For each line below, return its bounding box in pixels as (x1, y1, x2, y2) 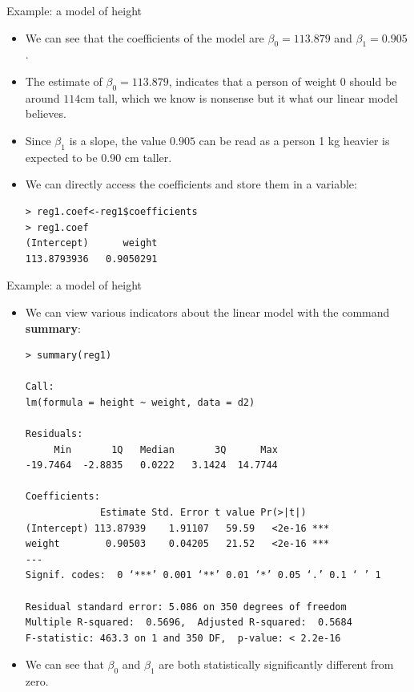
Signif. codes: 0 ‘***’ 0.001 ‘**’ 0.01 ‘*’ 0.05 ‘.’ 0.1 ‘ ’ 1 (25, 569, 381, 581)
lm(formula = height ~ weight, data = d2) (25, 396, 255, 408)
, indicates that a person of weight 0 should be (168, 72, 397, 89)
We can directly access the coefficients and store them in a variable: (25, 176, 357, 192)
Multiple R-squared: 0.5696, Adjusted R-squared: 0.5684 (25, 617, 352, 629)
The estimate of (25, 72, 102, 89)
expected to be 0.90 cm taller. (25, 148, 172, 165)
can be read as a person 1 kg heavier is (199, 132, 390, 148)
